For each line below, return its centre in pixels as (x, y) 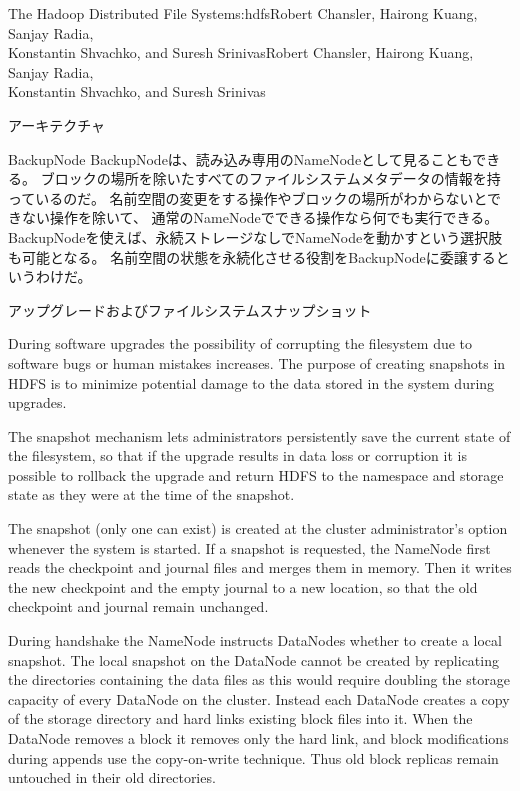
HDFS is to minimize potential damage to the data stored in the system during (251, 382)
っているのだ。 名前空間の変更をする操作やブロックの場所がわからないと (248, 197)
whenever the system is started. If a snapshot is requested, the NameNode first (249, 547)
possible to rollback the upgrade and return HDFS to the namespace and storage (256, 474)
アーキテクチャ (57, 124)
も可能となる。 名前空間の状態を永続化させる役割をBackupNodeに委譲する (252, 256)
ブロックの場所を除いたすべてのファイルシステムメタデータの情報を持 (270, 178)
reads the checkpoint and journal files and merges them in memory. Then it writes (260, 567)
